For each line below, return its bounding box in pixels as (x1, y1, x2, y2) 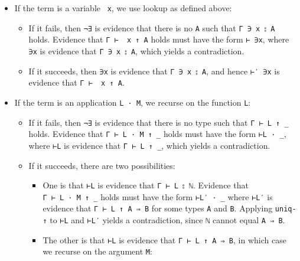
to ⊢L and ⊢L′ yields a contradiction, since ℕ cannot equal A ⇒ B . (50, 214, 285, 226)
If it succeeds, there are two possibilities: (28, 159, 175, 171)
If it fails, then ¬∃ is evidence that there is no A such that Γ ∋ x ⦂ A (28, 21, 275, 34)
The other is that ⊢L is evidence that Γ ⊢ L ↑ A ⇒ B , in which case (43, 233, 286, 246)
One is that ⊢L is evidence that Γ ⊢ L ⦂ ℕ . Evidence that (43, 179, 249, 191)
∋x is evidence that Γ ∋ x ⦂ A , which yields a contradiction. (28, 44, 244, 57)
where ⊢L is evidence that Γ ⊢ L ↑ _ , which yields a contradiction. (28, 139, 270, 151)
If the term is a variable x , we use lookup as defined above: (14, 2, 232, 14)
